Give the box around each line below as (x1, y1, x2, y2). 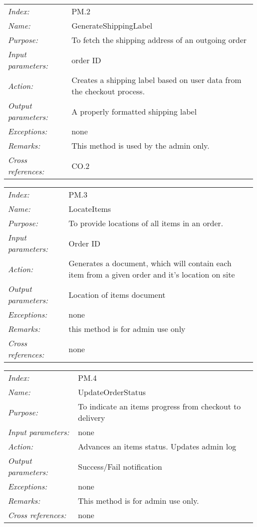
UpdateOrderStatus (78, 386, 146, 398)
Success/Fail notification (78, 460, 162, 472)
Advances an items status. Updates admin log (78, 441, 236, 452)
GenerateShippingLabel (71, 20, 153, 31)
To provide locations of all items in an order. (68, 217, 223, 229)
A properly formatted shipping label (71, 105, 197, 117)
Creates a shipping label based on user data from (71, 74, 242, 85)
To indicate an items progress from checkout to (78, 401, 241, 412)
